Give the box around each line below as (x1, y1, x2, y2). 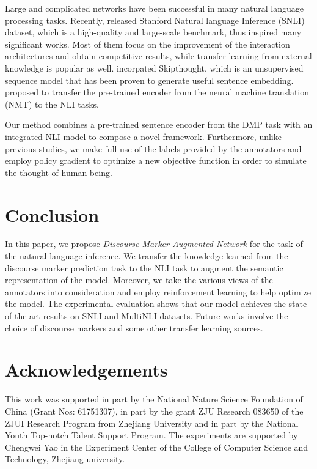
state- (288, 297, 310, 310)
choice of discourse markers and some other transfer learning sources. (5, 321, 263, 334)
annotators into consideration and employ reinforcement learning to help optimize (5, 285, 311, 298)
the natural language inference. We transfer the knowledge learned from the (5, 249, 288, 262)
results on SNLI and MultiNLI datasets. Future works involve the (43, 309, 288, 322)
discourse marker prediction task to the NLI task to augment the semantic (5, 261, 283, 274)
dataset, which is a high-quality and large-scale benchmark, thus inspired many (5, 26, 302, 39)
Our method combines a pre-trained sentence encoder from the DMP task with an (5, 118, 313, 131)
